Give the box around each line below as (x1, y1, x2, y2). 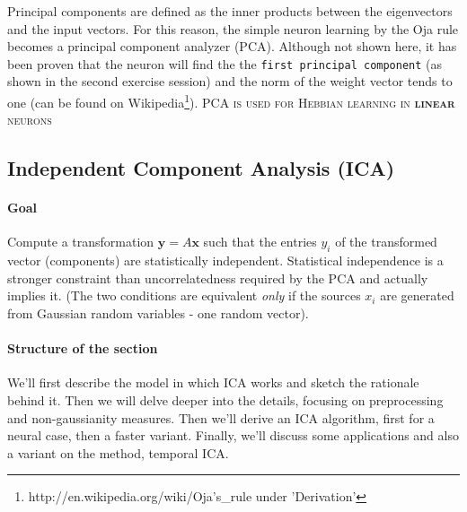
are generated (380, 286, 454, 305)
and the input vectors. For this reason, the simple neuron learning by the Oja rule (7, 19, 459, 38)
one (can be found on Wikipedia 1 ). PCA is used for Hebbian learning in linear (7, 91, 455, 111)
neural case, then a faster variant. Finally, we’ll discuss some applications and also (7, 426, 459, 445)
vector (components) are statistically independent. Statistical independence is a (7, 251, 444, 270)
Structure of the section (7, 339, 158, 358)
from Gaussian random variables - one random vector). (7, 304, 309, 323)
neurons (7, 110, 52, 129)
